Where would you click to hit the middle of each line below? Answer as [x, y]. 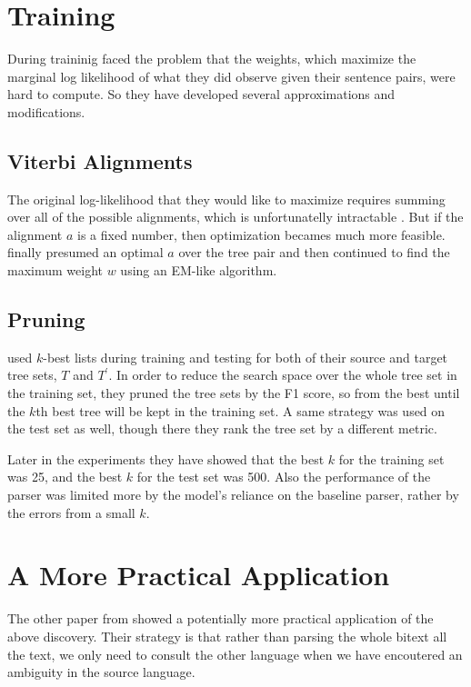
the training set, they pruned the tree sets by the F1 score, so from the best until [234, 393]
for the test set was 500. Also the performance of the [284, 477]
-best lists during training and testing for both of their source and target [246, 357]
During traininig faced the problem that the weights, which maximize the [212, 59]
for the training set [391, 458]
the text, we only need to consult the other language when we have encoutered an [235, 654]
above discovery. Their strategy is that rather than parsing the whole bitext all [227, 636]
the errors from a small [71, 512]
